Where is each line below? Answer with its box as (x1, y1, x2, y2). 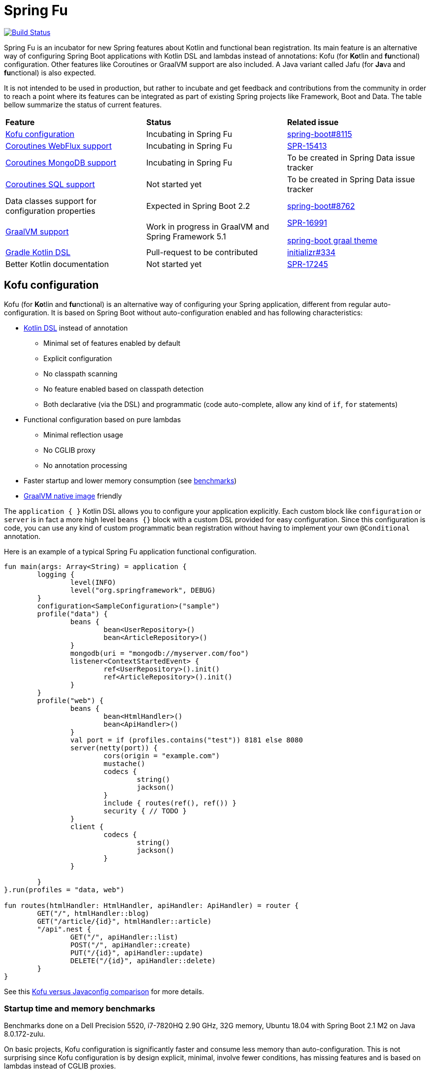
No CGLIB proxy (43, 445, 96, 454)
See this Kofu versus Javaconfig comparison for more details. (4, 987, 204, 996)
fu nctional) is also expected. (4, 68, 96, 77)
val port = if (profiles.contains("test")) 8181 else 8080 (70, 736, 303, 744)
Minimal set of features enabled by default (43, 338, 181, 347)
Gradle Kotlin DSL (5, 247, 70, 257)
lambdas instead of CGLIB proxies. (4, 1062, 116, 1071)
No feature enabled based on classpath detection (43, 384, 204, 393)
